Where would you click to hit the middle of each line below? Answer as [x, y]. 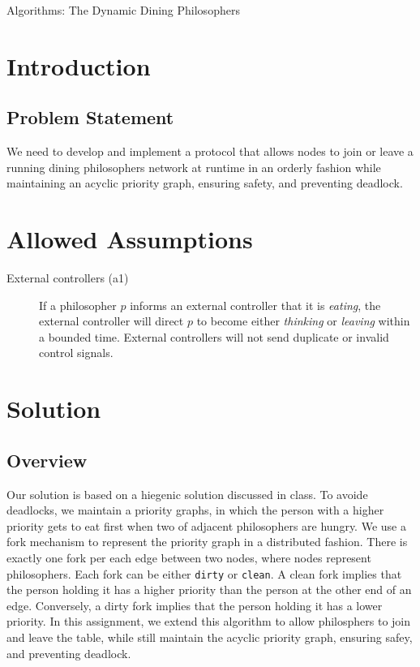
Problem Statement [90, 117]
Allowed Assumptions [130, 239]
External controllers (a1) [68, 278]
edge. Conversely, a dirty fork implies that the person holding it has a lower [195, 605]
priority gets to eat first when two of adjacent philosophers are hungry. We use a [206, 525]
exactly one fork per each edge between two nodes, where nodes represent [189, 557]
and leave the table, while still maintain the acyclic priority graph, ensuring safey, [210, 637]
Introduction [79, 65]
